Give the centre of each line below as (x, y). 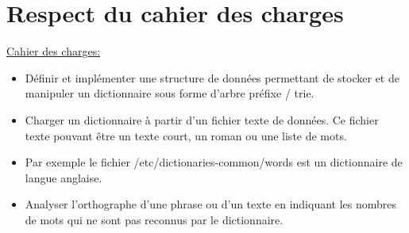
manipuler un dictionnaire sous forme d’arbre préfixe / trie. (170, 93)
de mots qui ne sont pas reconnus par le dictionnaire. (154, 219)
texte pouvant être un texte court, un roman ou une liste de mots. (186, 135)
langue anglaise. (64, 177)
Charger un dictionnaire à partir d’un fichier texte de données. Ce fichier (202, 119)
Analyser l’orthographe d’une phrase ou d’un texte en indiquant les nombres (211, 204)
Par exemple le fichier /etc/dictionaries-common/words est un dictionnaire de (214, 162)
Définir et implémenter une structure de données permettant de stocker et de (212, 77)
